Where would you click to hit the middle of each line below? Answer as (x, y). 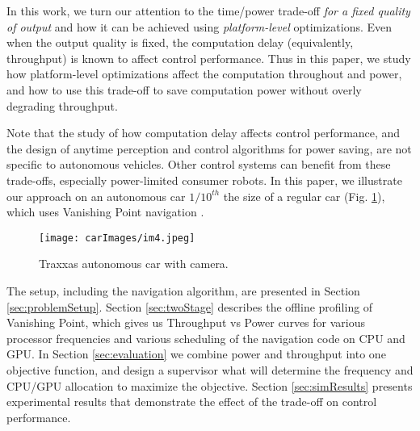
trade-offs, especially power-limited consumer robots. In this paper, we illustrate (204, 180)
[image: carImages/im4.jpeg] (117, 238)
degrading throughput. (62, 105)
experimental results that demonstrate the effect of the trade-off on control (192, 402)
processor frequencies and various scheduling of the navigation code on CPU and (206, 338)
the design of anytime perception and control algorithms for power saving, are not (209, 148)
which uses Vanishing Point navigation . (105, 212)
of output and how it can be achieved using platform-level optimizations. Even (199, 26)
